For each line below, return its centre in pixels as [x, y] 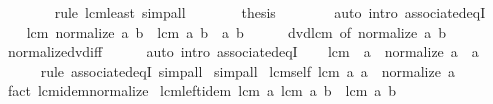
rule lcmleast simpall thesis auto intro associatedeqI [270, 12]
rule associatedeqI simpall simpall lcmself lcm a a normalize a [247, 70]
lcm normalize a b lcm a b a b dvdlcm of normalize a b [236, 31]
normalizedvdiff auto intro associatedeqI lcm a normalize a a [243, 51]
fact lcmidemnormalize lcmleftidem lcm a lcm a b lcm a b [202, 90]
